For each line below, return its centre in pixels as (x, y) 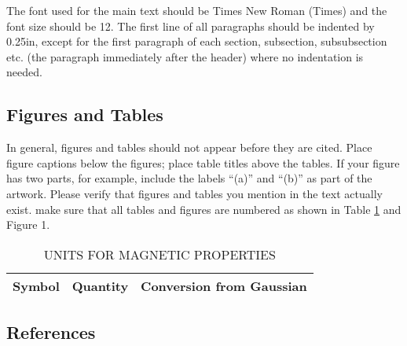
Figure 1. (28, 225)
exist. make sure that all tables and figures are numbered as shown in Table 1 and (204, 209)
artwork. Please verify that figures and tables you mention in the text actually (194, 193)
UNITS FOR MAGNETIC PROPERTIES (159, 254)
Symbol (36, 285)
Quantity (100, 285)
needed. (24, 72)
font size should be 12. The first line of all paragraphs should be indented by (191, 26)
